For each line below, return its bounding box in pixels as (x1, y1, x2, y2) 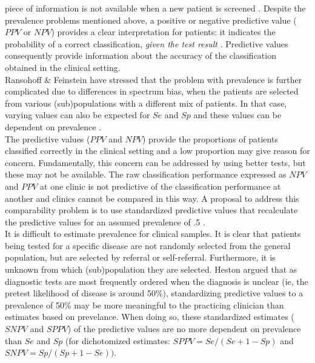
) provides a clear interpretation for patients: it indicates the (51, 25, 276, 38)
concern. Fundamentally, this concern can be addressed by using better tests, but (5, 156, 306, 168)
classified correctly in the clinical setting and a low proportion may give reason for (5, 144, 310, 157)
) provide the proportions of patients (142, 132, 278, 145)
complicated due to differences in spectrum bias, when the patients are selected (5, 85, 299, 98)
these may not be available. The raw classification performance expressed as (5, 168, 287, 181)
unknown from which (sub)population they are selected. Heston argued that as (5, 263, 297, 276)
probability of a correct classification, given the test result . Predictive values (5, 37, 288, 50)
